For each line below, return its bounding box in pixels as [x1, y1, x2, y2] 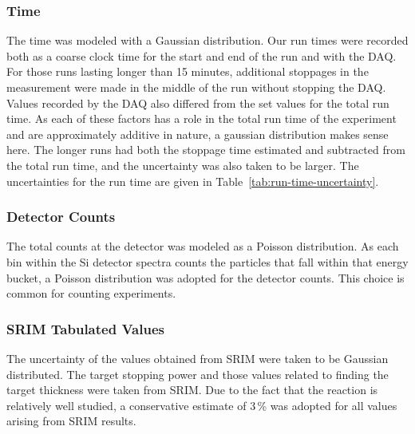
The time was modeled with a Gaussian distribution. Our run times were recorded [6, 32, 409, 49]
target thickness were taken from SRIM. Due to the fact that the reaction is [6, 381, 378, 398]
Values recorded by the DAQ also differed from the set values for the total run [6, 94, 389, 111]
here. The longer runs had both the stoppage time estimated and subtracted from [6, 141, 405, 158]
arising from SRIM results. [6, 412, 136, 429]
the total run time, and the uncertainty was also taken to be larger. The [6, 156, 359, 173]
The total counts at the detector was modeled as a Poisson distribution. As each [6, 238, 399, 254]
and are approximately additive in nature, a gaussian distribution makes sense [6, 125, 389, 142]
